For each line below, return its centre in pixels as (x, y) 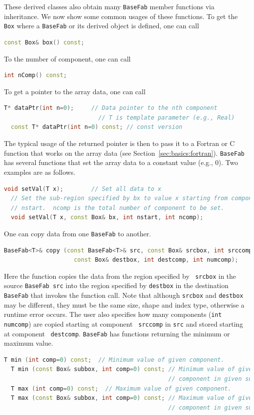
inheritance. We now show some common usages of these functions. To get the (121, 16)
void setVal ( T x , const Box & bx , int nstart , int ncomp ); (107, 218)
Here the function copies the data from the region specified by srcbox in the (120, 276)
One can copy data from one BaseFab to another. (78, 233)
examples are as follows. (40, 172)
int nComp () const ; (35, 75)
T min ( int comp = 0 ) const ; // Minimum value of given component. (114, 360)
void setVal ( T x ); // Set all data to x (83, 189)
